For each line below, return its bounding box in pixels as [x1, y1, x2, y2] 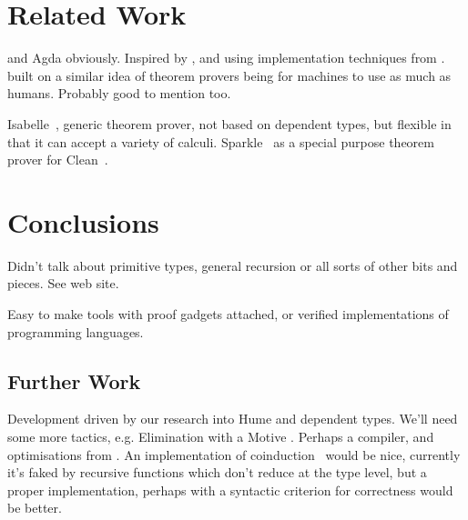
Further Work [7, 366, 141, 395]
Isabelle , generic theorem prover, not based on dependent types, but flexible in [7, 114, 452, 133]
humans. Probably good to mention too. [7, 84, 231, 103]
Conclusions [7, 203, 159, 240]
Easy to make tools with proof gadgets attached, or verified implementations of [7, 305, 449, 323]
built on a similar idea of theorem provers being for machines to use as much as [7, 65, 452, 85]
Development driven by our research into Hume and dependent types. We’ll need [7, 409, 458, 428]
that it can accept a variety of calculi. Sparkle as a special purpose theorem [7, 132, 434, 151]
